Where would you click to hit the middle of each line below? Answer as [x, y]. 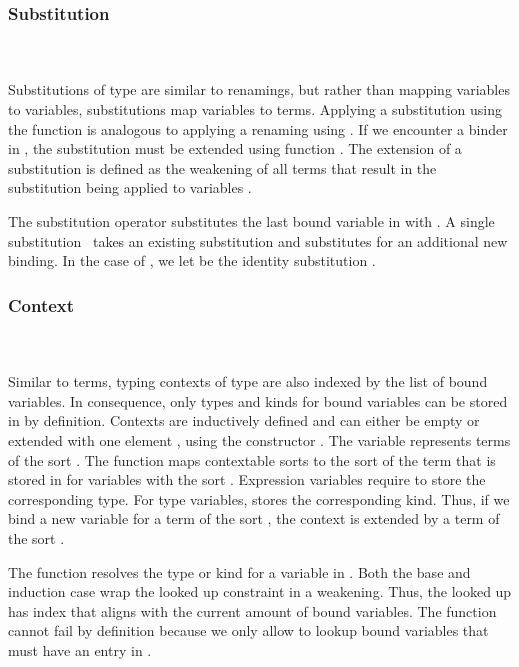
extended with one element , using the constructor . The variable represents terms [259, 439]
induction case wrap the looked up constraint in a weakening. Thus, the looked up [260, 591]
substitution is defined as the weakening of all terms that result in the [222, 167]
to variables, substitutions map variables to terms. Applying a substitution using [255, 109]
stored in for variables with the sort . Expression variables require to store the [247, 479]
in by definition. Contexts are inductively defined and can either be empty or [244, 420]
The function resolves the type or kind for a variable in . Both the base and [239, 571]
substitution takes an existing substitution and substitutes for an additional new [258, 240]
